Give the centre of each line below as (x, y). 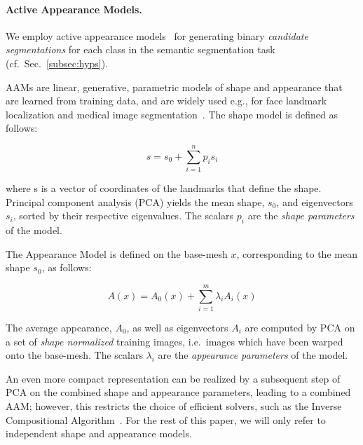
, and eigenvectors (315, 201)
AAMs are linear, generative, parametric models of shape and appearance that (174, 87)
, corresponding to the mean (297, 253)
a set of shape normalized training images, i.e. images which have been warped (174, 341)
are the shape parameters (301, 215)
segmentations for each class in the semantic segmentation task (141, 49)
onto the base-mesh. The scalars (74, 355)
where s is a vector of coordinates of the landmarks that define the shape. (164, 188)
